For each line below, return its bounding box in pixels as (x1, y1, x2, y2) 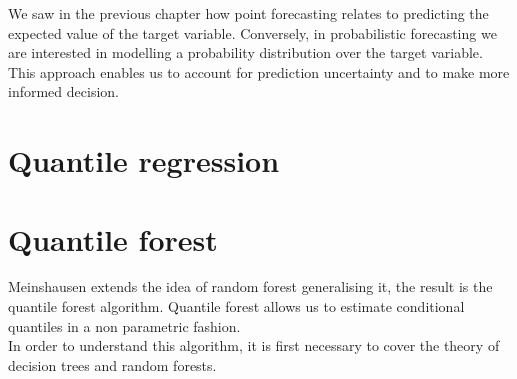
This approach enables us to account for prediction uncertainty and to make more (8, 61, 510, 82)
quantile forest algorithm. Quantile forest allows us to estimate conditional (8, 296, 465, 317)
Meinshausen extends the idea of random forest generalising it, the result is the (8, 276, 493, 297)
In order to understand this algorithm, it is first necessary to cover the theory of (8, 335, 500, 356)
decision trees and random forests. (8, 354, 217, 375)
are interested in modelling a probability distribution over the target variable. (8, 42, 483, 63)
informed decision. (8, 81, 119, 102)
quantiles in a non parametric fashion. (8, 315, 241, 336)
